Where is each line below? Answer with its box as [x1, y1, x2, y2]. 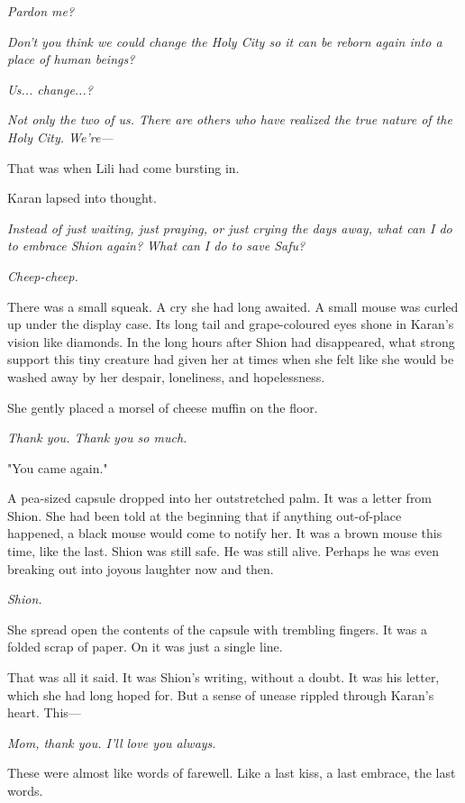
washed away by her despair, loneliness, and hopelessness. [7, 367, 325, 386]
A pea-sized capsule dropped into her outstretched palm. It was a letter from [7, 488, 433, 507]
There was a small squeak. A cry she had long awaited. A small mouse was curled [7, 297, 459, 315]
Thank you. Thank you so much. [7, 428, 187, 447]
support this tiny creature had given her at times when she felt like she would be [7, 350, 454, 369]
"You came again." [7, 458, 108, 477]
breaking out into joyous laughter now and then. [7, 559, 274, 578]
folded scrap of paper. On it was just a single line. [7, 637, 283, 656]
